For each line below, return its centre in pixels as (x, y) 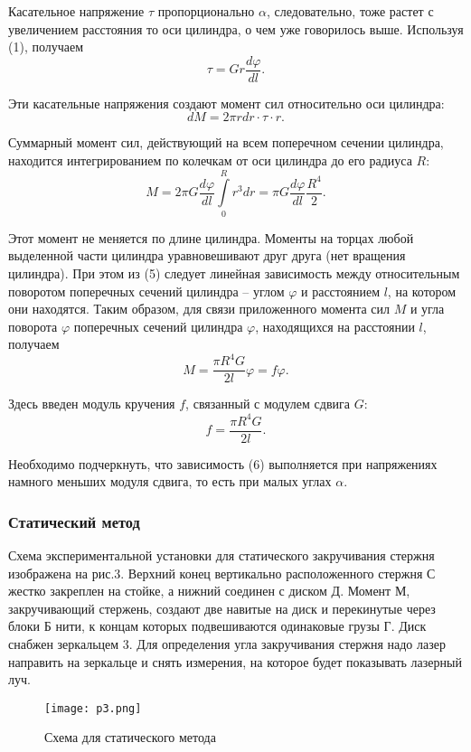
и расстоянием (340, 291)
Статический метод (74, 521)
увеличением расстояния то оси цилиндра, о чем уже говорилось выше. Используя (236, 28)
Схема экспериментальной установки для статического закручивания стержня (221, 555)
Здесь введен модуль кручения (92, 404)
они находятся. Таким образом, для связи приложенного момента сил (199, 309)
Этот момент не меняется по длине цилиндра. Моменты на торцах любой (211, 237)
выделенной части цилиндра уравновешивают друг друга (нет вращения (207, 255)
